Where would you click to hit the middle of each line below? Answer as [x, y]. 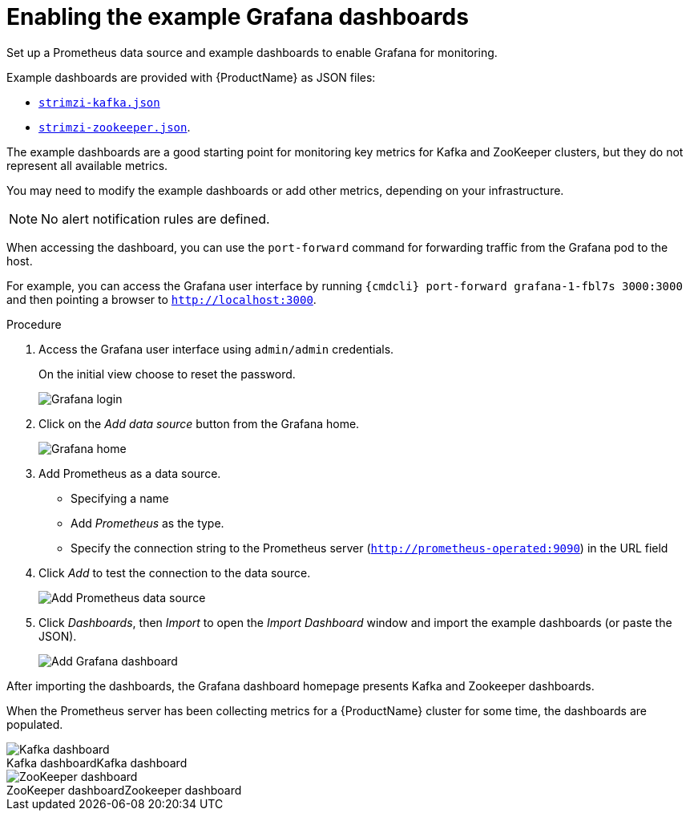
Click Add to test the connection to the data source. [175, 572]
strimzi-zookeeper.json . [115, 127]
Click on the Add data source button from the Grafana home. [199, 423]
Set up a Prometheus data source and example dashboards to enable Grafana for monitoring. [252, 52]
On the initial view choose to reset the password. [167, 374]
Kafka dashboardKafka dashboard [97, 762]
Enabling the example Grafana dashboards [238, 17]
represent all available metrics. [87, 165]
